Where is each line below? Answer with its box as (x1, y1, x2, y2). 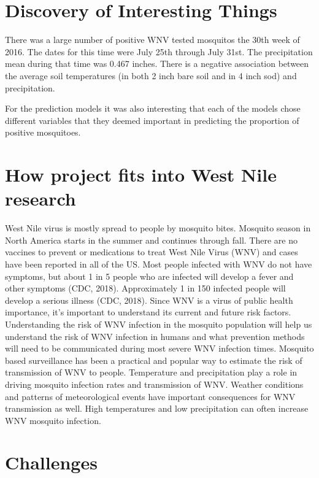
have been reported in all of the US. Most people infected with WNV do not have (5, 257, 312, 270)
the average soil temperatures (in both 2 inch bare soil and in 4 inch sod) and (5, 69, 297, 82)
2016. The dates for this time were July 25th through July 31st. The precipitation (5, 45, 313, 58)
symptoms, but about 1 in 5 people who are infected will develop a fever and (5, 269, 294, 282)
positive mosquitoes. (5, 126, 81, 139)
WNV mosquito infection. (5, 414, 101, 426)
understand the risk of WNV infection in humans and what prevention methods (5, 330, 305, 342)
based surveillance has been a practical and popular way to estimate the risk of (5, 353, 302, 366)
